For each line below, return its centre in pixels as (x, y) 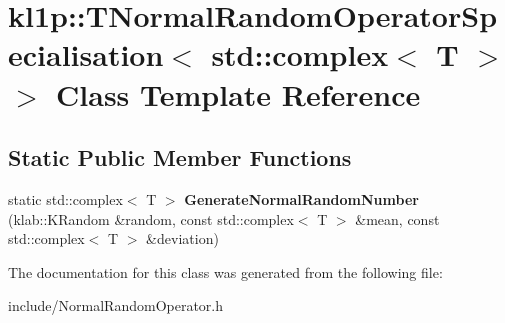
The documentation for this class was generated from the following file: (225, 271)
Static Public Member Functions (180, 157)
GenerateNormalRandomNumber (301, 198)
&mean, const (397, 218)
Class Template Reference (238, 93)
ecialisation (86, 54)
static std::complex (65, 198)
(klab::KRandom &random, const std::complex (151, 218)
